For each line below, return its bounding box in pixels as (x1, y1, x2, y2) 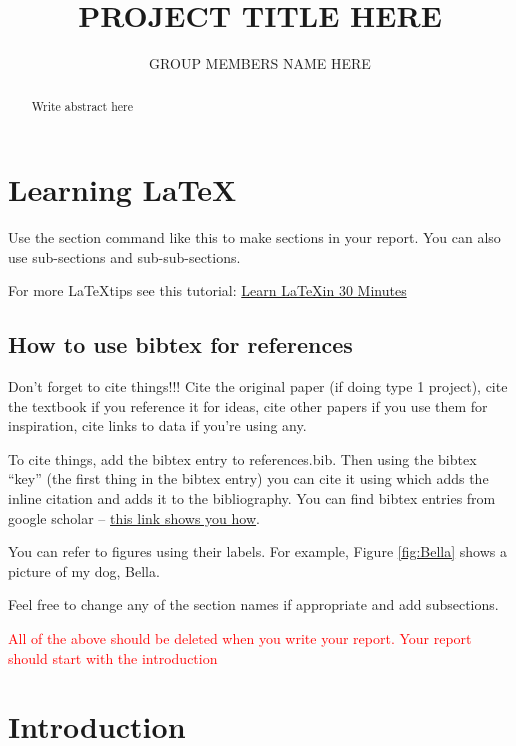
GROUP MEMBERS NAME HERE (149, 53, 371, 74)
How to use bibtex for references (8, 329, 353, 360)
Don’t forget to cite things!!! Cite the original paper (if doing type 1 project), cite (8, 376, 508, 397)
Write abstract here (31, 97, 134, 114)
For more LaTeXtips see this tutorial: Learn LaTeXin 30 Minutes (8, 280, 407, 301)
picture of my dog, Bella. (8, 560, 160, 581)
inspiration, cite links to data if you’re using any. (8, 415, 307, 436)
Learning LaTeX (8, 169, 237, 210)
